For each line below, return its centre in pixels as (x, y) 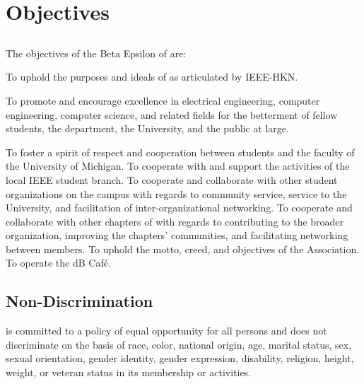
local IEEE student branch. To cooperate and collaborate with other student (172, 179)
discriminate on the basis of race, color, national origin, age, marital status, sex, (179, 344)
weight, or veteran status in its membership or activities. (129, 372)
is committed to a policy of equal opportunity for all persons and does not (166, 331)
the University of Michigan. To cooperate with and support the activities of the (178, 166)
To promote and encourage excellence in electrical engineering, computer (163, 100)
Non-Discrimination (80, 301)
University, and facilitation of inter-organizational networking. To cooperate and (179, 208)
